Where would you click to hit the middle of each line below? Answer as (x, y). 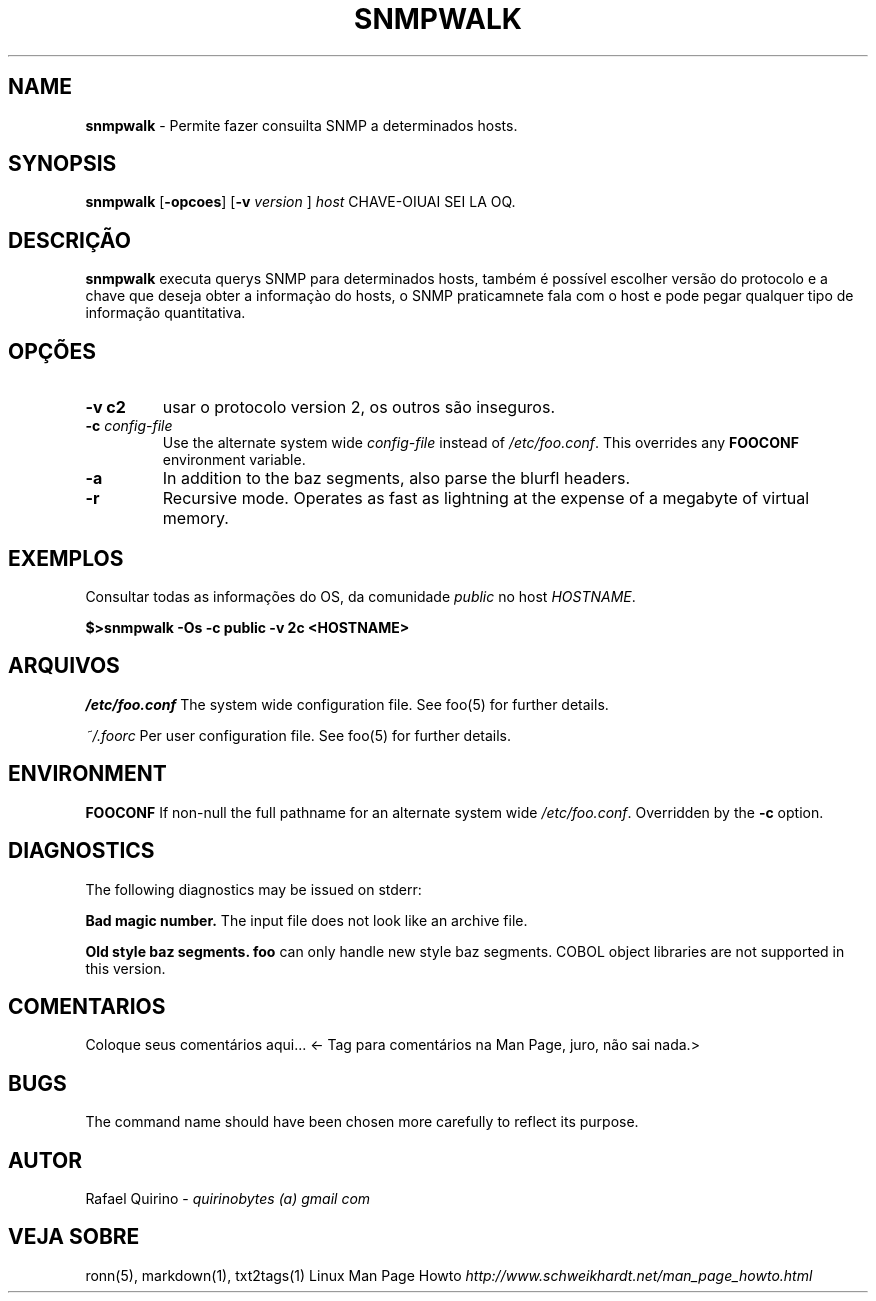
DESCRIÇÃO (69, 240)
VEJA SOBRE (74, 1237)
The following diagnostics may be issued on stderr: (253, 889)
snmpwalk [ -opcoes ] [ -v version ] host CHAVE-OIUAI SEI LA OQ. (300, 202)
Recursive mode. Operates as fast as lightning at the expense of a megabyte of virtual (485, 498)
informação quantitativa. (165, 313)
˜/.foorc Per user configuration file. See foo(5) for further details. (298, 735)
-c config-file (129, 426)
